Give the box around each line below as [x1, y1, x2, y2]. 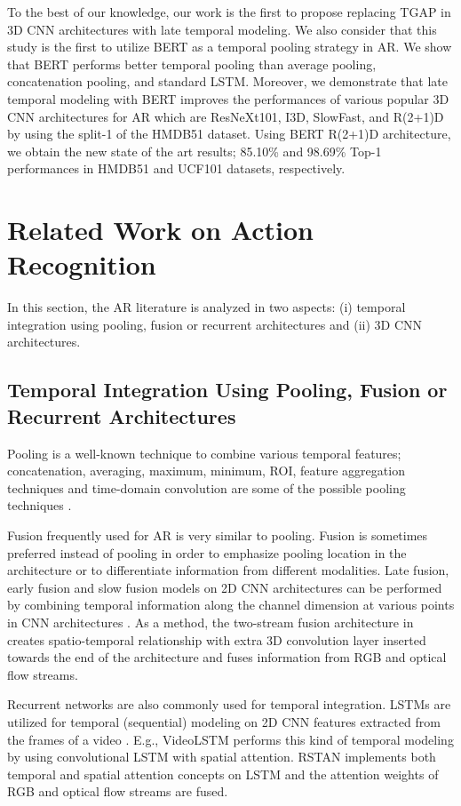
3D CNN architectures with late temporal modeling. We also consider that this [7, 20, 437, 38]
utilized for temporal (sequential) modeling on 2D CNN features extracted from [7, 712, 441, 730]
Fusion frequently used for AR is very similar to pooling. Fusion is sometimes [7, 526, 428, 544]
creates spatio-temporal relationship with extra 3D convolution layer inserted [7, 630, 426, 649]
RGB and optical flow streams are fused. [7, 782, 228, 801]
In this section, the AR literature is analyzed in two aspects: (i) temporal [7, 298, 406, 316]
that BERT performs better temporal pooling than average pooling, [7, 54, 377, 73]
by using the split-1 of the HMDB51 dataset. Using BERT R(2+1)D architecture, [7, 124, 451, 143]
